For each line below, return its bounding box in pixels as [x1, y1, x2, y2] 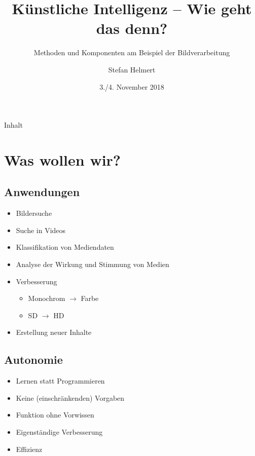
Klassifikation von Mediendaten [16, 242, 114, 252]
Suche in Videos [16, 224, 66, 235]
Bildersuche [16, 208, 52, 218]
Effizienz [16, 443, 43, 454]
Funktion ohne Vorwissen [16, 409, 94, 420]
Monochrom [28, 293, 65, 303]
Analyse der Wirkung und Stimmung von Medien [16, 259, 169, 270]
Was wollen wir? [4, 149, 121, 170]
